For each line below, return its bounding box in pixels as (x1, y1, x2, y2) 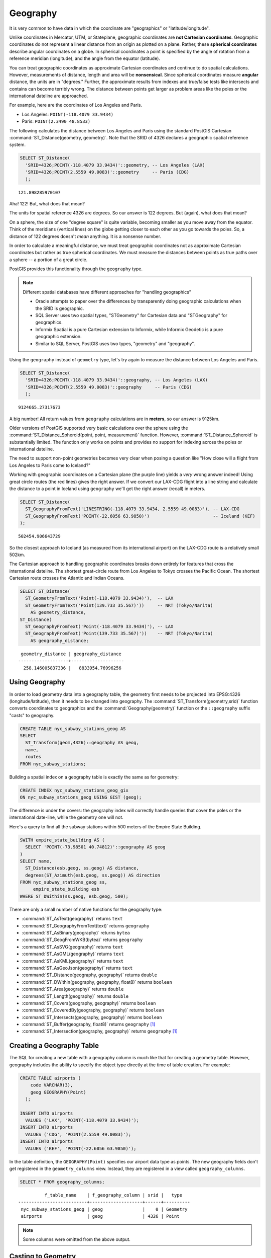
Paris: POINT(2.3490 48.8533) (22, 118, 90, 124)
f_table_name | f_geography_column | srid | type (44, 1193, 183, 1198)
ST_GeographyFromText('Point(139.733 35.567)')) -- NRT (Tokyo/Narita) (25, 631, 213, 637)
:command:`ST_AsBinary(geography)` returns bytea (22, 930, 130, 935)
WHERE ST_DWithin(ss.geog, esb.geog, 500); (20, 893, 129, 899)
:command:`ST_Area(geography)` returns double (22, 986, 124, 992)
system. (9, 141, 26, 148)
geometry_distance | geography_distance (21, 651, 121, 657)
